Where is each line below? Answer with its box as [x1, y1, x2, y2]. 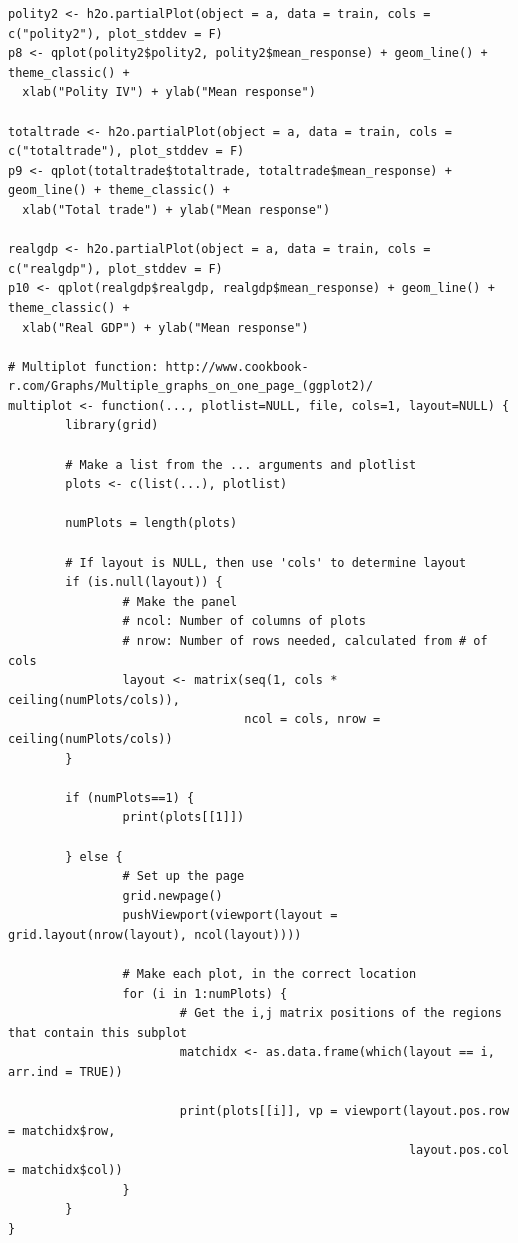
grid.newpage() [122, 888, 223, 903]
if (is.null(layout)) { [65, 575, 223, 590]
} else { [65, 849, 123, 864]
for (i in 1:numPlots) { [122, 986, 288, 1001]
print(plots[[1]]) [122, 810, 245, 825]
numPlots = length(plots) [65, 516, 238, 531]
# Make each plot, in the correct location [122, 967, 417, 982]
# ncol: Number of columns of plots [122, 614, 366, 629]
